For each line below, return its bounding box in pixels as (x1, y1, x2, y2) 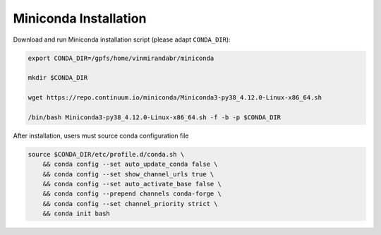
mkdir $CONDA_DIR (28, 74, 88, 82)
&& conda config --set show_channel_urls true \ (42, 170, 214, 178)
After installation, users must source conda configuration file (13, 131, 190, 140)
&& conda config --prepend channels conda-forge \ (42, 190, 222, 198)
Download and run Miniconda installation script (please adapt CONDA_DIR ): (13, 35, 231, 44)
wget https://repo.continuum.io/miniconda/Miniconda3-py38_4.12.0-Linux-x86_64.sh (28, 94, 322, 102)
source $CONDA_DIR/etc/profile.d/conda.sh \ (28, 150, 185, 158)
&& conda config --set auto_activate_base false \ (42, 180, 222, 188)
